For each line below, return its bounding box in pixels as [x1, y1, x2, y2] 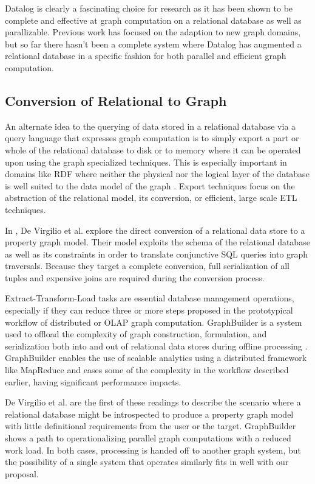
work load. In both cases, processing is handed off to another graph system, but [5, 443, 301, 456]
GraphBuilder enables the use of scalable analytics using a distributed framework [5, 351, 307, 364]
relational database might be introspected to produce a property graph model [5, 407, 294, 420]
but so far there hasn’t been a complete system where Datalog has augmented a [5, 37, 302, 50]
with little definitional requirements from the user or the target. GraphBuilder [5, 419, 296, 432]
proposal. [5, 467, 39, 480]
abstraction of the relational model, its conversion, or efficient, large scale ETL [5, 191, 297, 204]
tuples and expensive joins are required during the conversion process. [5, 271, 265, 284]
